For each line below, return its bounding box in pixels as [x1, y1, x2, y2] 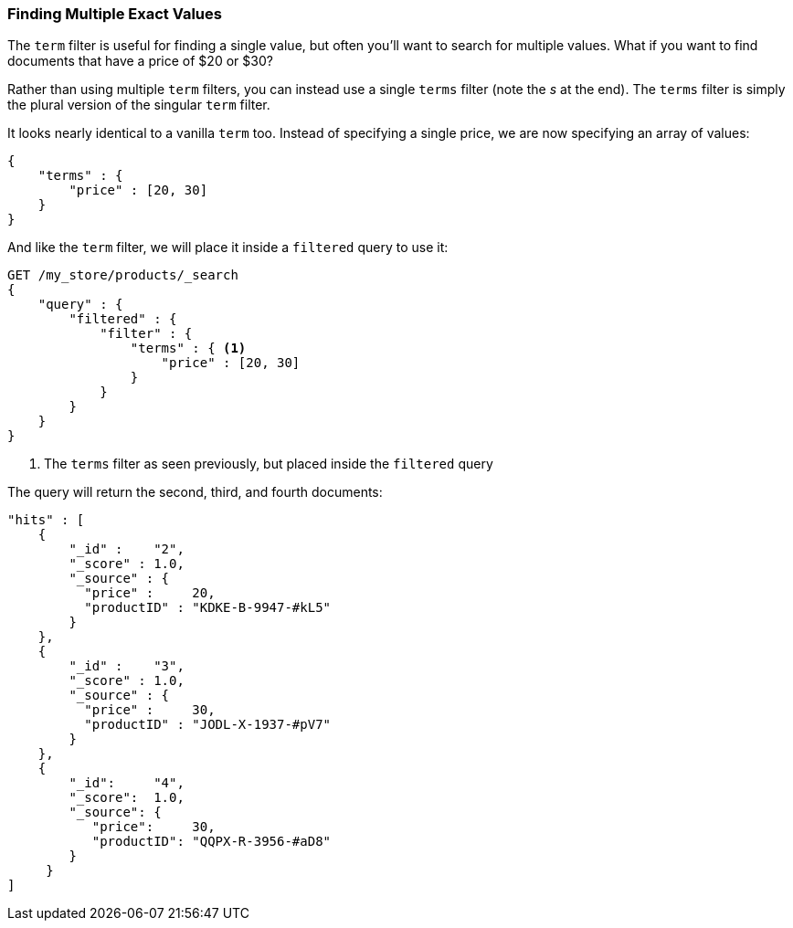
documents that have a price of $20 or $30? [7, 53, 273, 69]
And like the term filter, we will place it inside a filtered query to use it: [7, 239, 449, 256]
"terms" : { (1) [130, 341, 247, 356]
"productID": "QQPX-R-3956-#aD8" [91, 834, 332, 849]
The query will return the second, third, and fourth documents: [7, 484, 383, 501]
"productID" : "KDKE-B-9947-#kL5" [84, 600, 332, 616]
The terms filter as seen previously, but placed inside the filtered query [44, 456, 493, 472]
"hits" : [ [7, 512, 85, 528]
